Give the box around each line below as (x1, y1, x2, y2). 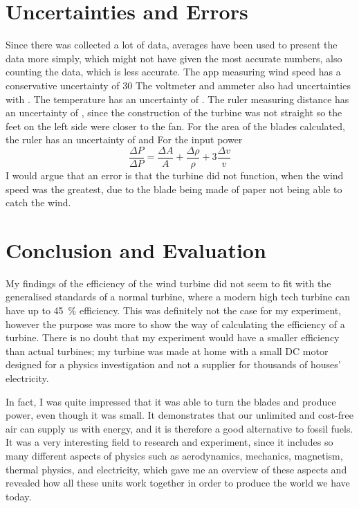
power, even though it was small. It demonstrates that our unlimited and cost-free (6, 408, 353, 422)
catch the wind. (6, 195, 71, 210)
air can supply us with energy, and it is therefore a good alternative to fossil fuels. (6, 421, 353, 435)
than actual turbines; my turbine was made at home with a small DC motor (6, 343, 329, 358)
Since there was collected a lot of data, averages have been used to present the (6, 37, 338, 52)
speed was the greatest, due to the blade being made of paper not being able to (6, 181, 342, 196)
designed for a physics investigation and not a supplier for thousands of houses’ (6, 357, 341, 372)
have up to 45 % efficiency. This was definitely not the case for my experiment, (6, 303, 342, 318)
